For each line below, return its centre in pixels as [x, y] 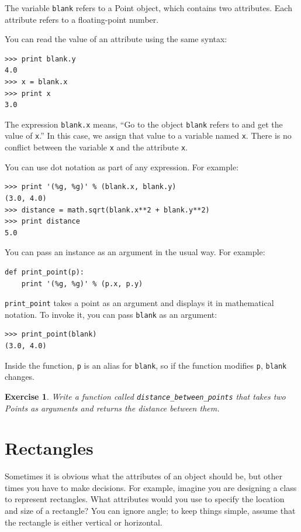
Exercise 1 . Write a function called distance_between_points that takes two [145, 396]
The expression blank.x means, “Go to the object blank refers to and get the [144, 124]
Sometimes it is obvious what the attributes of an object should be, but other [143, 476]
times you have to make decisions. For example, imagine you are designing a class [151, 487]
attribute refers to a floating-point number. [82, 19]
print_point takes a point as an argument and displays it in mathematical [139, 303]
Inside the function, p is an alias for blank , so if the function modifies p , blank [146, 365]
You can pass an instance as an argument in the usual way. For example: [135, 252]
